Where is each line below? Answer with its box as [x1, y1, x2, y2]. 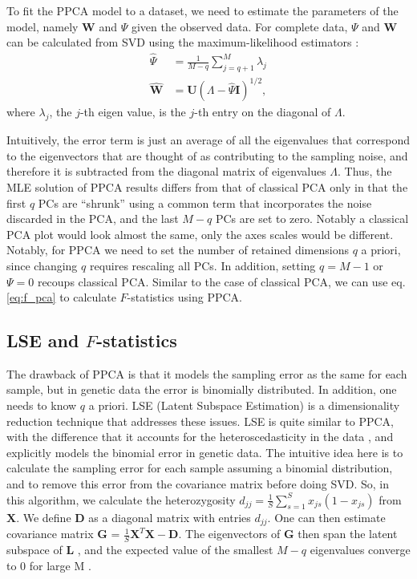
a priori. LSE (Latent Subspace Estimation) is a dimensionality [88, 397, 400, 414]
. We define [16, 508, 71, 525]
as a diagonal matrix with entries [88, 508, 251, 525]
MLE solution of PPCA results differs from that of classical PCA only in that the [6, 178, 408, 195]
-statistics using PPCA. [127, 289, 242, 306]
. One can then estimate [267, 508, 386, 525]
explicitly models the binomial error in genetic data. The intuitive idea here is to [6, 443, 403, 460]
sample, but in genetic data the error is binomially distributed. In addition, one [6, 381, 397, 398]
